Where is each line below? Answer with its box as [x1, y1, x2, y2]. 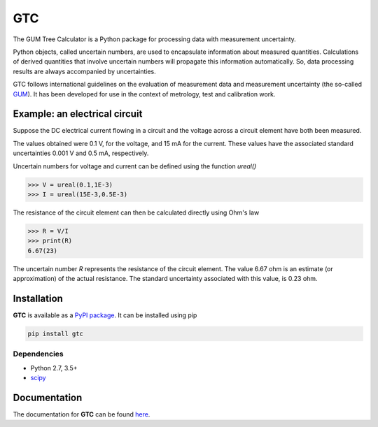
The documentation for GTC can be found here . [13, 410, 150, 419]
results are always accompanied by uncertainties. [13, 67, 157, 75]
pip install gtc [27, 329, 84, 338]
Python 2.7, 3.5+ [30, 363, 78, 372]
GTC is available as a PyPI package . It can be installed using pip [13, 311, 197, 319]
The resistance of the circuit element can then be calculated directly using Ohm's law [13, 208, 260, 217]
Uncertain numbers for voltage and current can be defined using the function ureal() [13, 161, 257, 171]
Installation [13, 292, 63, 304]
